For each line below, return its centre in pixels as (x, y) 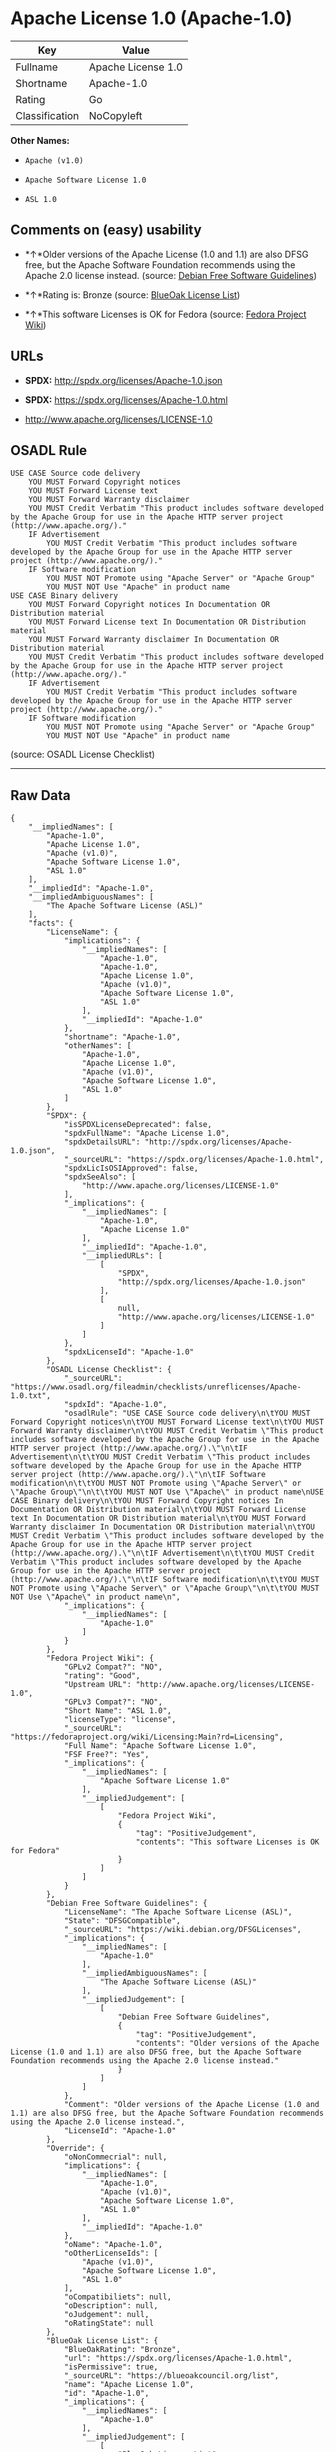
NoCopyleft (115, 115)
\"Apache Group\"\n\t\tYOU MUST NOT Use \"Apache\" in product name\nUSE (167, 1492)
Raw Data (41, 795)
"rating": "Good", (102, 1676)
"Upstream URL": (97, 1685)
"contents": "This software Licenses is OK (227, 1842)
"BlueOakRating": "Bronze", (122, 2350)
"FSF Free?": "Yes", (106, 1755)
